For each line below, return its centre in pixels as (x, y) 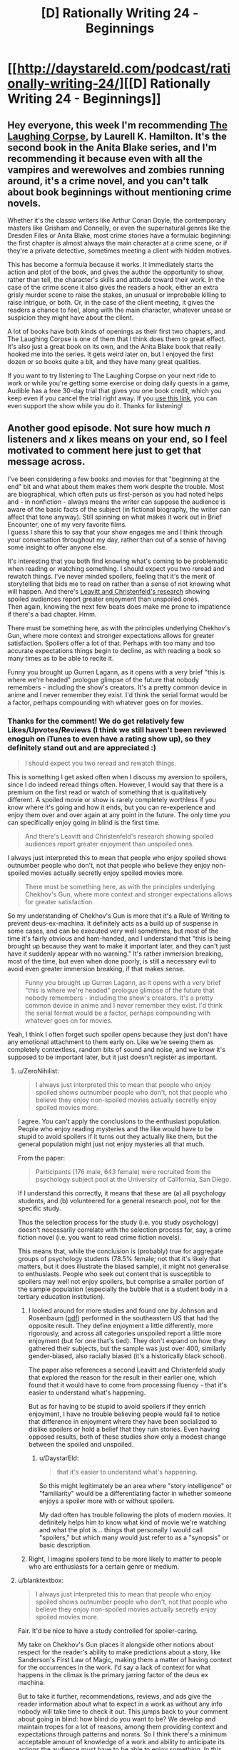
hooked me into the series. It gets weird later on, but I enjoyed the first (111, 354)
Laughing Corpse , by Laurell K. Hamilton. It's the (117, 136)
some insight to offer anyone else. (57, 547)
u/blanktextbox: (41, 1580)
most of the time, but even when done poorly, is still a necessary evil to (112, 961)
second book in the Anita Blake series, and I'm (112, 147)
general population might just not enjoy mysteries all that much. (111, 1144)
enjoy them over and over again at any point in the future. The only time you (119, 815)
